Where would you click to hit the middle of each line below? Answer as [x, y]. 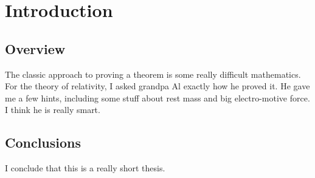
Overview [35, 48]
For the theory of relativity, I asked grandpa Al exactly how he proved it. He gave [157, 86]
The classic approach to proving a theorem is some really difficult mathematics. [153, 74]
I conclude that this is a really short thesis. [85, 168]
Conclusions [43, 142]
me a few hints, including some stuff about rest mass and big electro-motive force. [157, 98]
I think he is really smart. [53, 110]
